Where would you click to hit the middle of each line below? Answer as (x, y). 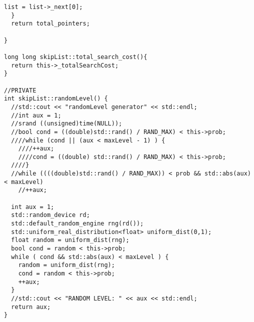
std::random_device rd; (50, 215)
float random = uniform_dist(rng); (70, 240)
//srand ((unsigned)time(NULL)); (67, 124)
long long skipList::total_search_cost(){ (76, 57)
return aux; (31, 307)
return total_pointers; (50, 24)
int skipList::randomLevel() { (56, 99)
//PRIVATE (20, 90)
